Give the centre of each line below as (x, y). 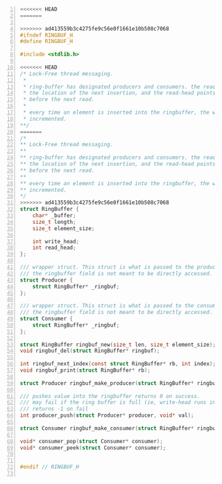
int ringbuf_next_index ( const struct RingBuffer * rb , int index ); (118, 364)
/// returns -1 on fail (54, 409)
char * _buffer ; (54, 216)
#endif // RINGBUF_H (50, 467)
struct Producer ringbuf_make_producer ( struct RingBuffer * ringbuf (119, 383)
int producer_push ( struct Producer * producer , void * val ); (107, 415)
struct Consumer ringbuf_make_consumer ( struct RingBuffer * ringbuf (119, 428)
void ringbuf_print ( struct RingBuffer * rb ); (85, 370)
